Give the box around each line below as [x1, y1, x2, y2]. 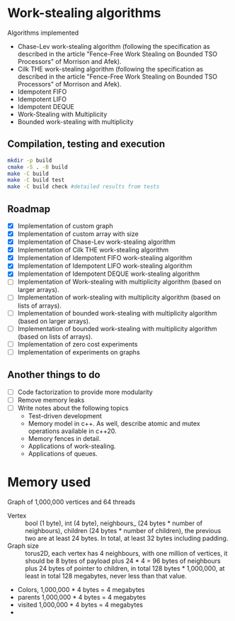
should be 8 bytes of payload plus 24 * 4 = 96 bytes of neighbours [25, 556, 221, 565]
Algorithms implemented [7, 28, 79, 37]
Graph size [7, 541, 39, 550]
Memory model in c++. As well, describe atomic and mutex [28, 419, 200, 427]
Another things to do [7, 369, 101, 381]
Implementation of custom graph [17, 221, 113, 230]
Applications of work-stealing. [28, 442, 116, 450]
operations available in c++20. [28, 427, 117, 435]
